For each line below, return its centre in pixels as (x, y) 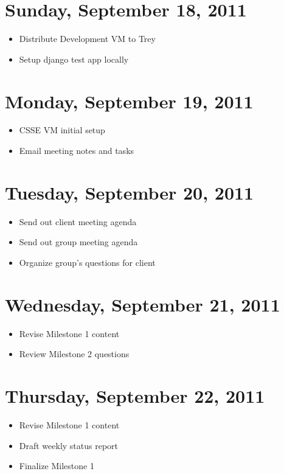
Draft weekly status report (69, 445)
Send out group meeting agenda (78, 242)
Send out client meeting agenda (78, 221)
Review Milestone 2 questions (74, 354)
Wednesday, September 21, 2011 (143, 304)
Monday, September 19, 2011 (129, 101)
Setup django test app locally (74, 59)
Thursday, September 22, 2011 (135, 396)
